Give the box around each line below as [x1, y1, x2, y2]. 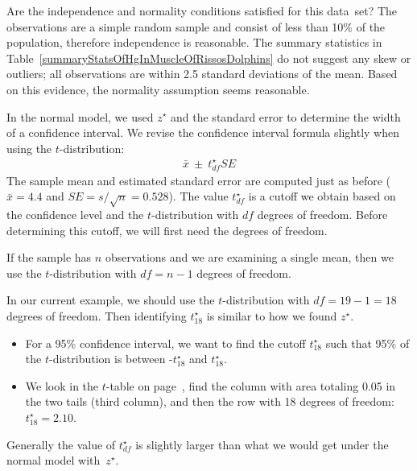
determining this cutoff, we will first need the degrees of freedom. [6, 221, 328, 238]
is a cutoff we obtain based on [248, 188, 396, 205]
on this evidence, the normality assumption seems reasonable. [6, 81, 310, 97]
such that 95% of [325, 334, 410, 351]
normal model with [6, 452, 101, 469]
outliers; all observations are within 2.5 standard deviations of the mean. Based [6, 65, 398, 82]
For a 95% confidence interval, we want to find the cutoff [25, 334, 306, 351]
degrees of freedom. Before [257, 205, 388, 222]
